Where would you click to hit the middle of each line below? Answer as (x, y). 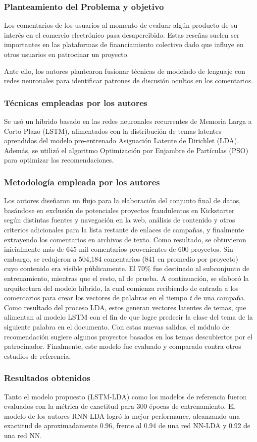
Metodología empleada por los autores (82, 182)
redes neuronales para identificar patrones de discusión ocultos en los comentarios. (128, 81)
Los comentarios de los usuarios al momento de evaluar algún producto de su (121, 25)
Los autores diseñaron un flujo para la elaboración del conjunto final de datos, (123, 200)
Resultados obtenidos (47, 378)
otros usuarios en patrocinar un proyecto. (67, 54)
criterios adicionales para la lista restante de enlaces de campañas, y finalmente (124, 229)
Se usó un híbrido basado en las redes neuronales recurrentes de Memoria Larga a (128, 121)
